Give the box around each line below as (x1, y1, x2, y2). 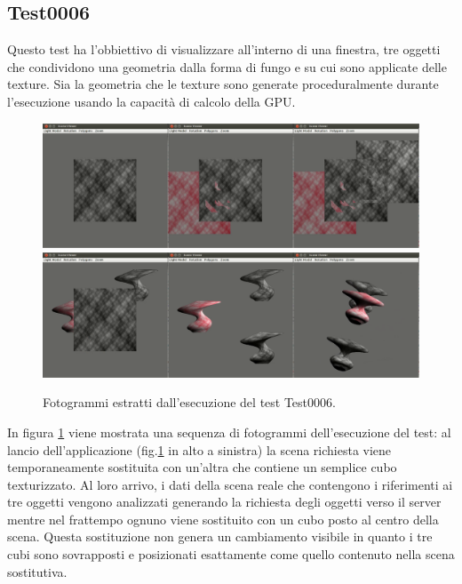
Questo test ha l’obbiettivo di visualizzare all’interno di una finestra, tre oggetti (7, 40, 441, 59)
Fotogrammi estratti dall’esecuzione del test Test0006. (43, 393, 336, 412)
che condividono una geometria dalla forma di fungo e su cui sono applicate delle (7, 57, 447, 76)
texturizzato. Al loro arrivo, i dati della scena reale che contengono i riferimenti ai (7, 475, 453, 493)
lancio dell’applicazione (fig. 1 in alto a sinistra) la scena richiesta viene (7, 440, 392, 459)
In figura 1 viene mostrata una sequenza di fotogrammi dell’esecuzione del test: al (7, 422, 451, 441)
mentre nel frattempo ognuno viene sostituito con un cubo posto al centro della (7, 509, 439, 528)
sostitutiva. (7, 562, 68, 580)
